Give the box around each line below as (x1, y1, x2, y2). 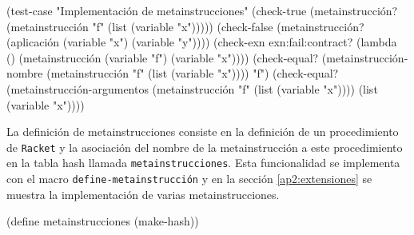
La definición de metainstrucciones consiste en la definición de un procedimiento (6, 123, 399, 140)
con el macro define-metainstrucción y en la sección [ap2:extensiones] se (6, 170, 372, 187)
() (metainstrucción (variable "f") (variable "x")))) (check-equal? (6, 49, 319, 66)
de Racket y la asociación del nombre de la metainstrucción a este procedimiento (6, 138, 403, 155)
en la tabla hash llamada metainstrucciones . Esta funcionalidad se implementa (6, 154, 400, 171)
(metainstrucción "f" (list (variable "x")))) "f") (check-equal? (46, 65, 339, 82)
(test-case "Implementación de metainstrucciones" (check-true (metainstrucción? (6, 2, 398, 18)
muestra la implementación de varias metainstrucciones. (6, 185, 280, 202)
